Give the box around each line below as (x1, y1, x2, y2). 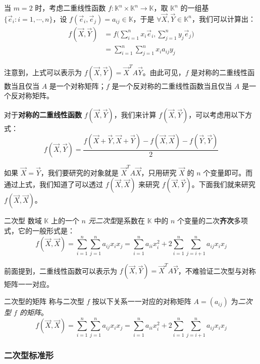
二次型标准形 (4, 348, 54, 361)
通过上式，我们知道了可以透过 (4, 179, 103, 190)
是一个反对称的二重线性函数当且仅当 (112, 80, 232, 91)
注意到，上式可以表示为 (4, 67, 82, 77)
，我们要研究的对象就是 (40, 167, 119, 177)
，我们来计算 (114, 109, 157, 120)
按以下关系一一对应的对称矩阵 (92, 296, 191, 307)
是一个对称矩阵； (49, 80, 106, 91)
